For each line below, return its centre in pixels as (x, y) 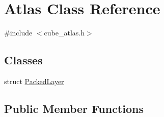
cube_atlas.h (64, 33)
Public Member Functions (74, 108)
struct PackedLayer (34, 81)
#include (18, 33)
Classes (23, 60)
